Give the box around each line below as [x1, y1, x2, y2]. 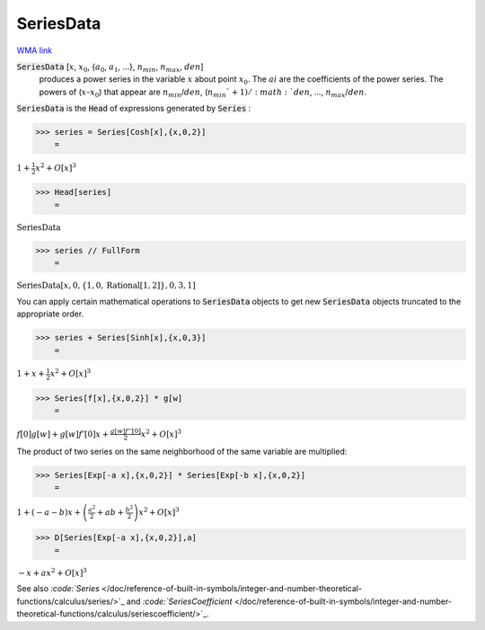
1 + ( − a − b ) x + [16, 507, 81, 517]
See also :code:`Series [16, 583, 101, 594]
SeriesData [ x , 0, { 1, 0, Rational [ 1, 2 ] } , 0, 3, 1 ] [16, 280, 197, 291]
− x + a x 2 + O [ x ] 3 [18, 566, 87, 578]
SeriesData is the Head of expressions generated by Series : [16, 103, 251, 114]
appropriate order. [16, 308, 84, 319]
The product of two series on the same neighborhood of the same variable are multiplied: [16, 446, 348, 457]
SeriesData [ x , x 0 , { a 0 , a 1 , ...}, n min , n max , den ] [16, 61, 204, 74]
